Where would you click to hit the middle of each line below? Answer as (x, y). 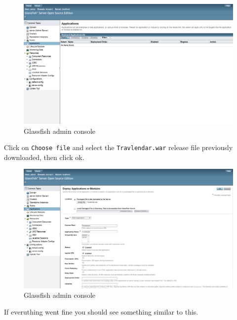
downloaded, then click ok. (44, 157)
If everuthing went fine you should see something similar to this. (101, 312)
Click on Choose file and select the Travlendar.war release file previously (118, 147)
